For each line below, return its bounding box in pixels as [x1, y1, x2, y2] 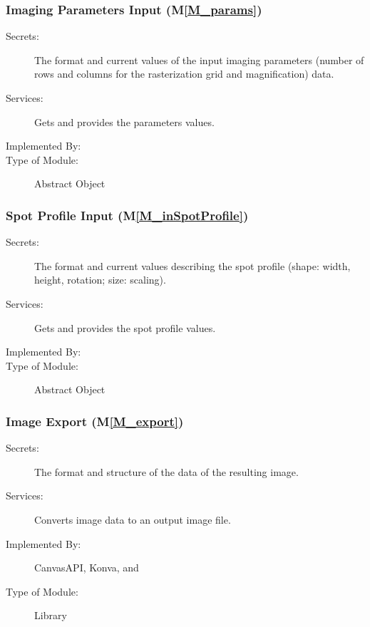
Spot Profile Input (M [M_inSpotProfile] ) [6, 206, 249, 224]
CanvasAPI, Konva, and [34, 560, 139, 575]
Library [34, 608, 67, 623]
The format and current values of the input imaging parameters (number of [34, 52, 364, 67]
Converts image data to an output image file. [34, 512, 231, 527]
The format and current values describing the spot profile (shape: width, [34, 258, 351, 273]
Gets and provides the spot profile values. [34, 320, 216, 335]
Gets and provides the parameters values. [34, 114, 215, 129]
